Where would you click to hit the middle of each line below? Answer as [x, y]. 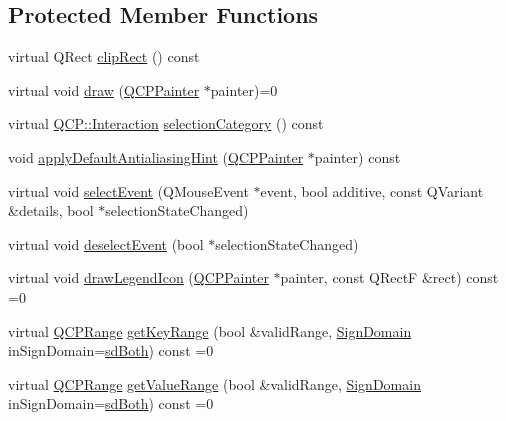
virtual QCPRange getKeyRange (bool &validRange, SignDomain [210, 330]
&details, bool [51, 210]
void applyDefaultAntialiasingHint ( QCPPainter [156, 156]
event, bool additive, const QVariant [372, 190]
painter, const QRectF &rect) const [389, 277]
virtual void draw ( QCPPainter [104, 89]
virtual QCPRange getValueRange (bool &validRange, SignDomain [214, 383]
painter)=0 [244, 89]
